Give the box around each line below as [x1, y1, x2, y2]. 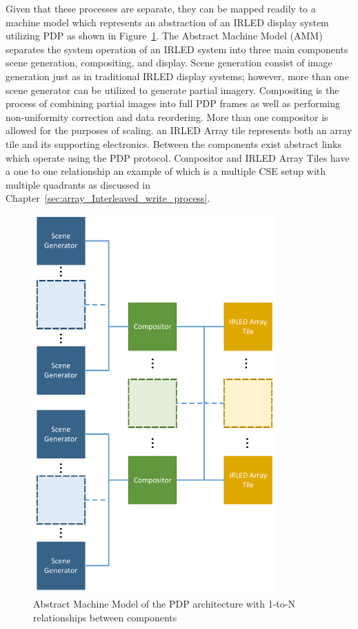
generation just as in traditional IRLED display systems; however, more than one [6, 68, 349, 83]
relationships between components [33, 610, 177, 624]
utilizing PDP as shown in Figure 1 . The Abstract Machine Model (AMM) [6, 28, 323, 43]
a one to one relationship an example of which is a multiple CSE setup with [6, 164, 326, 178]
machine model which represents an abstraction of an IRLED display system [6, 15, 329, 29]
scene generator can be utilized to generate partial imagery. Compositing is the [6, 82, 339, 97]
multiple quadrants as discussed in [6, 177, 151, 191]
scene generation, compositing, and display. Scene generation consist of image [6, 55, 332, 70]
